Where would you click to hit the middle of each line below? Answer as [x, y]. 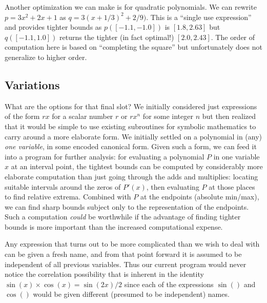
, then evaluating [173, 186]
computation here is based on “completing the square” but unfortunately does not [133, 47]
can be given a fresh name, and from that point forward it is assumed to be [123, 254]
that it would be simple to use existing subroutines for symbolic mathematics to [130, 126]
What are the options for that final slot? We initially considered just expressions [131, 106]
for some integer [168, 116]
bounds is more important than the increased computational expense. [114, 226]
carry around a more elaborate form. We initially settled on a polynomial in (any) [133, 136]
